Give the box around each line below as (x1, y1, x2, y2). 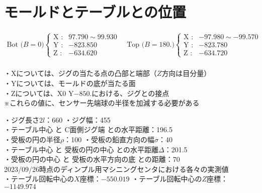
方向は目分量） (161, 68, 211, 78)
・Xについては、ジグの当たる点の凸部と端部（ (4, 68, 157, 78)
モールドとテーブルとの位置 (4, 2, 187, 22)
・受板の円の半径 (4, 134, 60, 144)
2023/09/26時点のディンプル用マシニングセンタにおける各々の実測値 (4, 163, 229, 174)
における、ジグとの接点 (92, 87, 169, 98)
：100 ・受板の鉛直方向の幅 (64, 134, 154, 144)
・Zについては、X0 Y (4, 87, 74, 98)
